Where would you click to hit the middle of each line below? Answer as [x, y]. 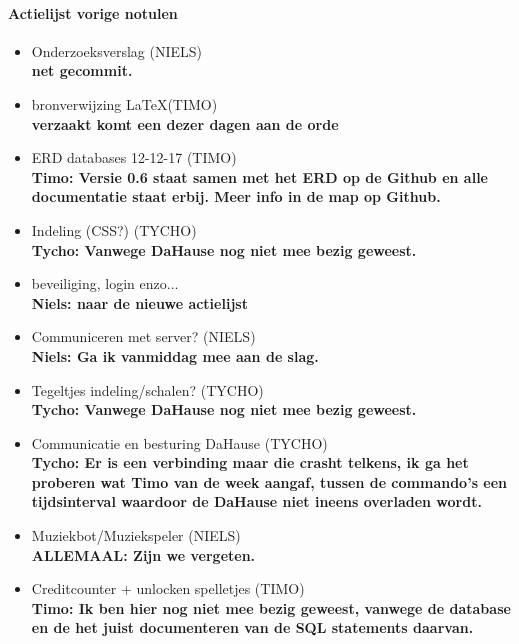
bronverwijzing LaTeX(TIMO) [124, 103]
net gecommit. [82, 70]
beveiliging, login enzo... [105, 283]
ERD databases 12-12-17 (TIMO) [134, 157]
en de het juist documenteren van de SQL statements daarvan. [252, 627]
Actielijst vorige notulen [93, 12]
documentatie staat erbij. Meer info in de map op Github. [236, 196]
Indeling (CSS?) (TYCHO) [114, 229]
